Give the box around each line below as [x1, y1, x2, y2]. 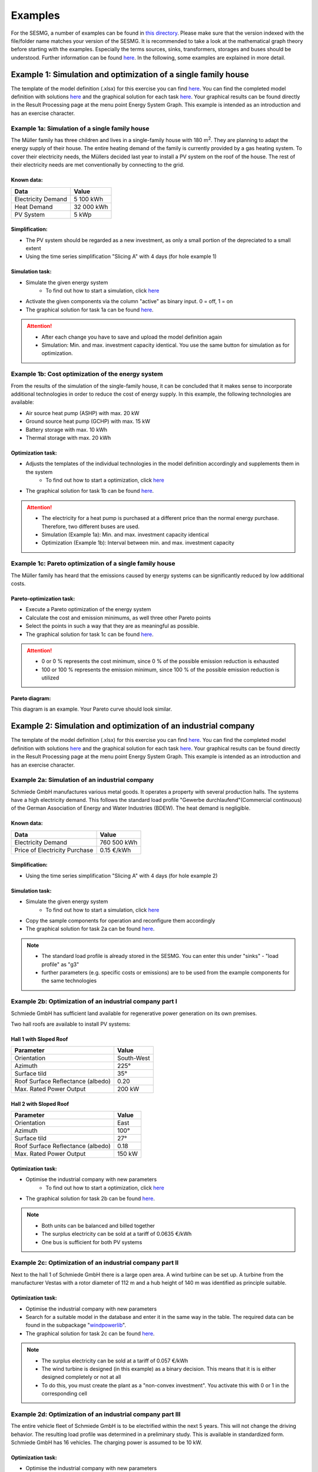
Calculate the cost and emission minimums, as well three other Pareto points [25, 614, 211, 621]
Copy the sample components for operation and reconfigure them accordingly [25, 917, 216, 924]
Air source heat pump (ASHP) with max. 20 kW [25, 409, 140, 416]
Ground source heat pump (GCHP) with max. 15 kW [25, 418, 150, 425]
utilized [41, 674, 59, 681]
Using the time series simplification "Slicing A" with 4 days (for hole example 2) [25, 872, 218, 879]
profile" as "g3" [41, 960, 79, 968]
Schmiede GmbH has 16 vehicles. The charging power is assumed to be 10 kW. [11, 1438, 203, 1446]
